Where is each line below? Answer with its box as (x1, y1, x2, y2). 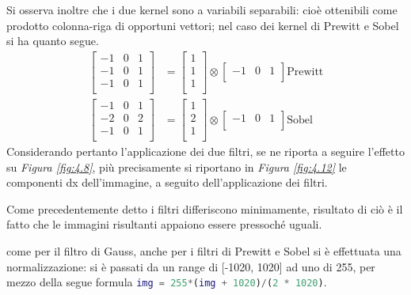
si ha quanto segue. (6, 32, 99, 49)
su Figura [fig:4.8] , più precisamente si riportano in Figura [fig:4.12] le (6, 158, 347, 175)
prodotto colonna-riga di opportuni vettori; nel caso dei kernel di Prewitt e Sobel (6, 17, 399, 33)
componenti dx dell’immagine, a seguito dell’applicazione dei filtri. (6, 174, 328, 191)
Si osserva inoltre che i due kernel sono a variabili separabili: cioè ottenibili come (6, 2, 398, 17)
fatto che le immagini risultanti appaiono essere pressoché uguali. (6, 216, 322, 233)
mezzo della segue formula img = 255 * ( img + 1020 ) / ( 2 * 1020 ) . (6, 274, 327, 290)
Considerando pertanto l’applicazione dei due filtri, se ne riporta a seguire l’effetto (6, 143, 405, 160)
